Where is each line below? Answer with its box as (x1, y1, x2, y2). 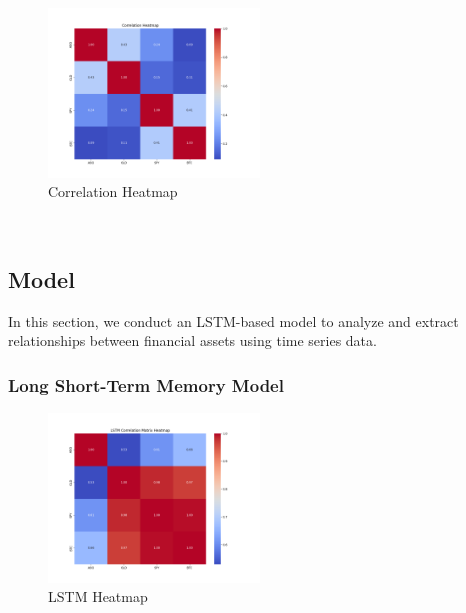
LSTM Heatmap (48, 586, 148, 607)
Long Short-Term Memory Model (8, 372, 284, 397)
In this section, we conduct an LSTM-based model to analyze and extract (8, 310, 459, 331)
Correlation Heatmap (48, 181, 178, 202)
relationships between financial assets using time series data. (8, 330, 377, 351)
